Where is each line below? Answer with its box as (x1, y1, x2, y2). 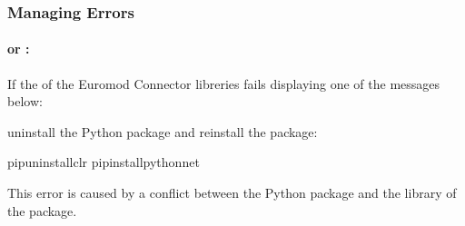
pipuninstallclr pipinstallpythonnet (7, 152, 200, 172)
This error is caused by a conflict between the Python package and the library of (7, 183, 457, 202)
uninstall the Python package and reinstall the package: (7, 122, 318, 141)
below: (7, 92, 43, 111)
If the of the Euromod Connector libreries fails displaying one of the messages (7, 74, 440, 93)
